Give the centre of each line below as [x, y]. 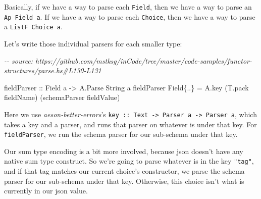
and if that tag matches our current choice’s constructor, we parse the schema [124, 171]
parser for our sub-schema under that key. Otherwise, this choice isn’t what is [124, 181]
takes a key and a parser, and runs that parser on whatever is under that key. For [130, 124]
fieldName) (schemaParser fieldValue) [62, 97]
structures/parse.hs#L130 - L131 [53, 70]
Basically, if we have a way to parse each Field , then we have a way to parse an [128, 7]
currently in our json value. [46, 191]
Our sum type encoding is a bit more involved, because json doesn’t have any [124, 151]
